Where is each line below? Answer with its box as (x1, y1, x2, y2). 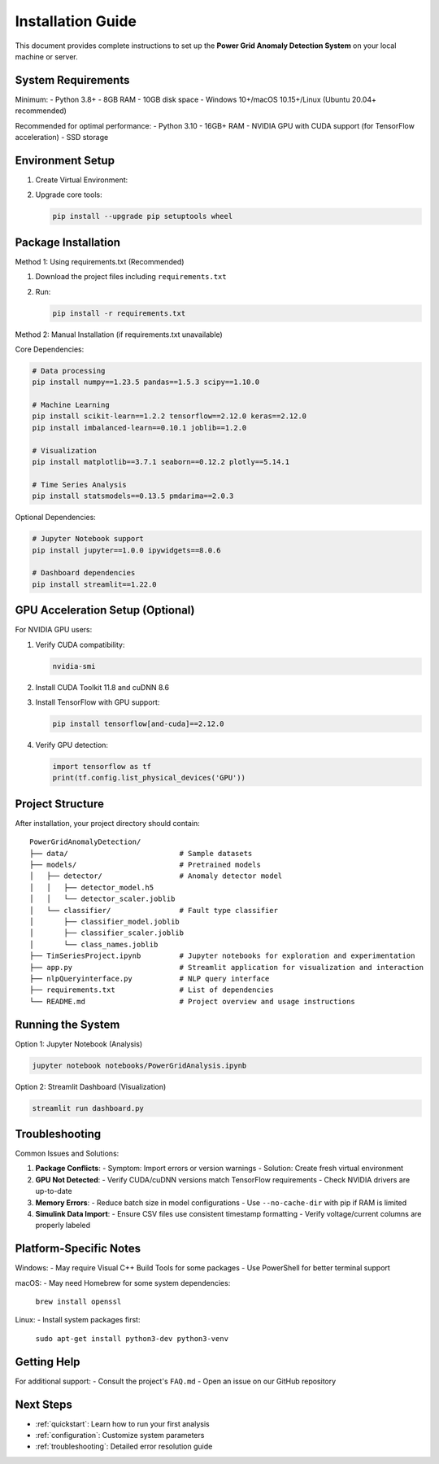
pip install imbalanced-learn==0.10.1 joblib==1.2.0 (32, 423, 247, 432)
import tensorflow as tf (52, 762, 152, 771)
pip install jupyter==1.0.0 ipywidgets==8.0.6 (32, 545, 221, 555)
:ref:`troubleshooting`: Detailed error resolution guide (35, 1441, 213, 1452)
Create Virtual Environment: (35, 175, 128, 185)
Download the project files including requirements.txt (35, 272, 227, 282)
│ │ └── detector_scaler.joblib (29, 894, 176, 903)
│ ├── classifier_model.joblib (29, 916, 180, 926)
